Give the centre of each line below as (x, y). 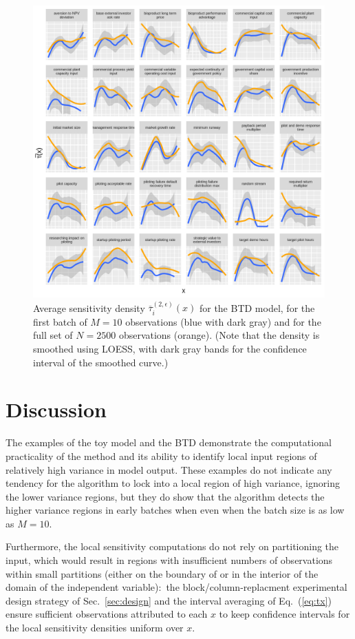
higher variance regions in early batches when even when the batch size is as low (175, 510)
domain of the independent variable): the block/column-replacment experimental (176, 587)
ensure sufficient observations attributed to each (107, 614)
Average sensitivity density (89, 307)
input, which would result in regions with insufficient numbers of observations (169, 560)
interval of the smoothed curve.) (101, 362)
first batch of (60, 321)
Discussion (56, 409)
